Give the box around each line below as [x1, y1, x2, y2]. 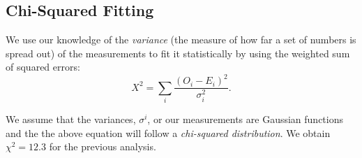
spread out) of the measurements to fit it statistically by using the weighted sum [6, 45, 350, 60]
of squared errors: [6, 59, 80, 74]
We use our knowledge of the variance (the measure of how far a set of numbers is [6, 32, 356, 47]
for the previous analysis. [49, 139, 156, 154]
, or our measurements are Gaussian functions [147, 112, 343, 127]
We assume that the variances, [6, 112, 136, 127]
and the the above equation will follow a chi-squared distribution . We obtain [6, 125, 331, 140]
